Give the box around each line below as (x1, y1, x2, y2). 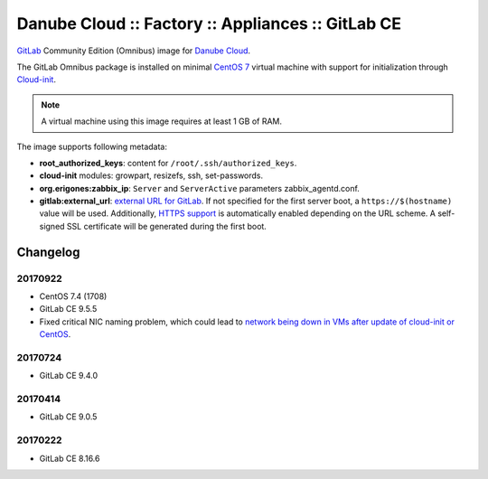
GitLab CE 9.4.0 (39, 371, 99, 381)
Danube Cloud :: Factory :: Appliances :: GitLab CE (16, 14, 402, 33)
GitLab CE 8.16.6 (39, 453, 100, 464)
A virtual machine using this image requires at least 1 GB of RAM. (41, 116, 283, 127)
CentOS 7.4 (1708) (39, 291, 108, 302)
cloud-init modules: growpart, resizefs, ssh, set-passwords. (39, 170, 264, 181)
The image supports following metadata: (16, 141, 167, 152)
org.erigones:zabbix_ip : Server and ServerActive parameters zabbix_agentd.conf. (39, 183, 361, 193)
